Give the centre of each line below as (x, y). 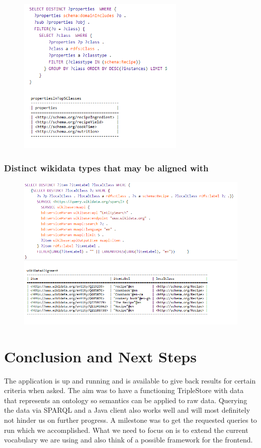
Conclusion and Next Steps (100, 356)
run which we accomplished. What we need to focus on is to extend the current (126, 430)
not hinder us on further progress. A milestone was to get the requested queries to (130, 420)
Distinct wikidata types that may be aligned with (106, 168)
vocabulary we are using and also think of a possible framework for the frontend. (128, 440)
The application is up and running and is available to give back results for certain (130, 380)
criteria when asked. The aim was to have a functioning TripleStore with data (124, 390)
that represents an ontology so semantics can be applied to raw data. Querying (126, 400)
